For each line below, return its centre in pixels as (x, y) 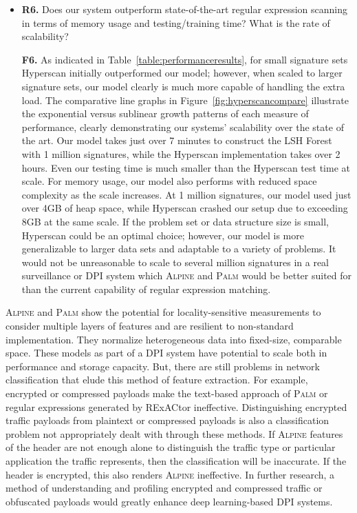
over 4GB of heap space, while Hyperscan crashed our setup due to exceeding (185, 208)
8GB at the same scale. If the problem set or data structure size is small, (175, 221)
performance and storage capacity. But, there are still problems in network (163, 366)
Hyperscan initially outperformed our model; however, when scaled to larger (182, 73)
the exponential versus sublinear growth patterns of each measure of (165, 113)
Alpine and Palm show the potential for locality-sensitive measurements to (163, 312)
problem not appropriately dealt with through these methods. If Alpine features (174, 433)
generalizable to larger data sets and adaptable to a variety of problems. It (179, 249)
